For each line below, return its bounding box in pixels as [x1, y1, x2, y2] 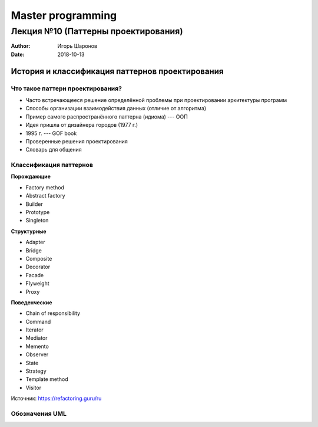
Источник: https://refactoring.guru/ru [11, 395, 102, 402]
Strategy [25, 367, 47, 375]
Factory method [25, 183, 65, 191]
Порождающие [11, 173, 51, 180]
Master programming [11, 9, 117, 22]
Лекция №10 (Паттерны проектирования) [11, 26, 183, 37]
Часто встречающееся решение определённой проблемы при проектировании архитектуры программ [25, 96, 287, 103]
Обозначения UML [11, 409, 67, 418]
